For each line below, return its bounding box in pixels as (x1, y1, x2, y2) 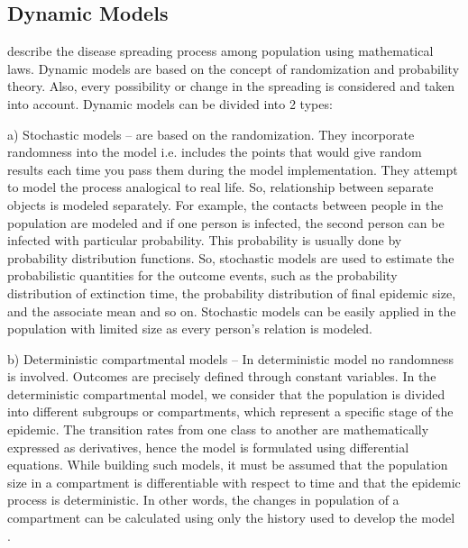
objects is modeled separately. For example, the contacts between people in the (7, 195, 444, 214)
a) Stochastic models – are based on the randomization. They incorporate (7, 124, 415, 143)
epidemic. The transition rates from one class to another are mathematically (7, 420, 429, 439)
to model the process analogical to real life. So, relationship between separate (7, 178, 434, 196)
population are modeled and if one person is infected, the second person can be (7, 213, 445, 232)
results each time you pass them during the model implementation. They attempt (7, 160, 458, 178)
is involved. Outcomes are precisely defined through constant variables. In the (7, 367, 436, 386)
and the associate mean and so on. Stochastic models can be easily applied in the (7, 301, 456, 320)
